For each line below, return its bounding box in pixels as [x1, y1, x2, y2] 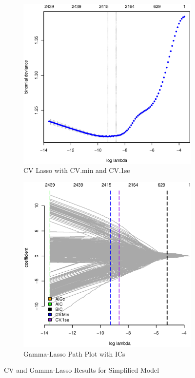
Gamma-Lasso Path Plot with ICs [23, 348, 125, 359]
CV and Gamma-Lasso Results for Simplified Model [4, 365, 159, 375]
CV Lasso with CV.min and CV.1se [23, 165, 130, 175]
